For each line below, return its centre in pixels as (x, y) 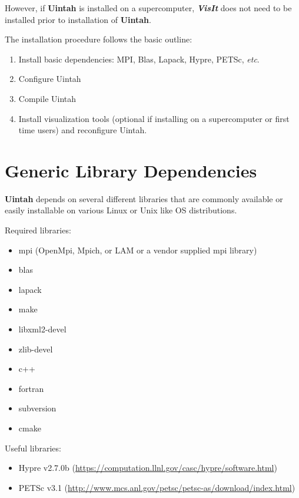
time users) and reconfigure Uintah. (83, 130)
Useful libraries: (33, 448)
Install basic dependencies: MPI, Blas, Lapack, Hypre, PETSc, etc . (139, 59)
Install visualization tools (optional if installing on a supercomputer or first (154, 118)
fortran (31, 388)
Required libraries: (38, 230)
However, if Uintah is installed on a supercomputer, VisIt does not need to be (148, 8)
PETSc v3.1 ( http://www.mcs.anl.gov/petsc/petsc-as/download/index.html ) (157, 487)
